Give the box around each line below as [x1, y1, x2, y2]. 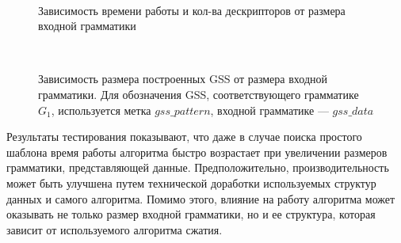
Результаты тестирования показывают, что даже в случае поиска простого [6, 128, 362, 145]
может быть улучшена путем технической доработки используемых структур [6, 174, 376, 191]
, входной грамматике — [210, 101, 329, 118]
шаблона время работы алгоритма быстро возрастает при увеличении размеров [6, 143, 388, 160]
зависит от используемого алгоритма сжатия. [6, 221, 223, 237]
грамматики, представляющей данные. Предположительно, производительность [6, 159, 389, 176]
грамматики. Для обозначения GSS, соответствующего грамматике [38, 85, 359, 102]
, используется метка [51, 101, 151, 118]
